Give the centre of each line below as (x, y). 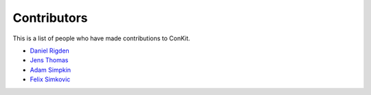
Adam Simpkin (50, 70)
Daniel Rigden (50, 51)
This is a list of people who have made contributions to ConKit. (101, 38)
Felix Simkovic (50, 79)
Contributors (50, 18)
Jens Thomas (49, 60)
